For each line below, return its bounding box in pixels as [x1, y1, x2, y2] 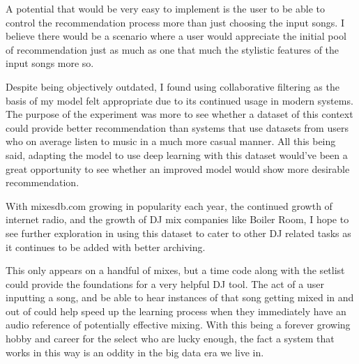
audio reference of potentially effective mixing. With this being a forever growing [6, 317, 351, 332]
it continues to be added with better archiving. [6, 239, 206, 254]
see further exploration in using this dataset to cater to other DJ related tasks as [6, 225, 351, 240]
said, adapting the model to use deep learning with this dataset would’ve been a [6, 147, 348, 162]
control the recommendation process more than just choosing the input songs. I [6, 15, 344, 29]
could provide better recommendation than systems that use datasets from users [6, 120, 349, 135]
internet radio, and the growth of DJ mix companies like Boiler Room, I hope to [6, 212, 349, 227]
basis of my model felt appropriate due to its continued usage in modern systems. [6, 93, 353, 107]
